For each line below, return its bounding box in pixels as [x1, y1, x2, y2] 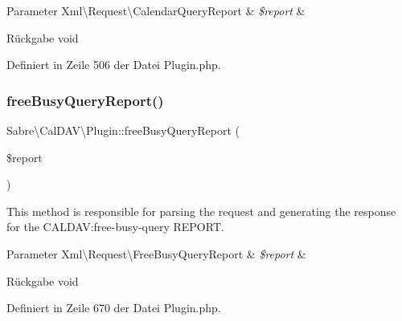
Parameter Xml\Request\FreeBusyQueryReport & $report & [6, 245, 306, 262]
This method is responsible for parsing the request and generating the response [6, 202, 396, 219]
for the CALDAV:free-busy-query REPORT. [6, 218, 224, 235]
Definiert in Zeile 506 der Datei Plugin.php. [6, 56, 221, 73]
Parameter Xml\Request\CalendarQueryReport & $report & [6, 2, 306, 18]
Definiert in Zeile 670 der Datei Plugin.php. [6, 299, 221, 316]
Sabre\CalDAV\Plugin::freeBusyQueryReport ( [6, 122, 240, 138]
